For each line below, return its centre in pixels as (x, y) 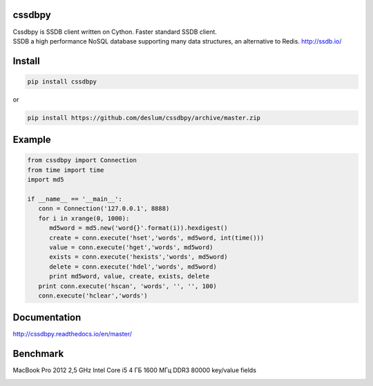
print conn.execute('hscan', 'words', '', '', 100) (127, 286)
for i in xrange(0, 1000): (84, 218)
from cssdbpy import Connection (82, 160)
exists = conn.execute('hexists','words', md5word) (138, 257)
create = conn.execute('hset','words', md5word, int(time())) (157, 238)
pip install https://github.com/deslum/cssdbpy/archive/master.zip (144, 118)
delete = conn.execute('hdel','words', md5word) (133, 267)
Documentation (47, 318)
